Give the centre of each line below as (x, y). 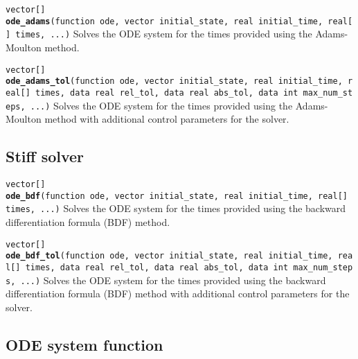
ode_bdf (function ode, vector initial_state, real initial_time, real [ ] (177, 196)
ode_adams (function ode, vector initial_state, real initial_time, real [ (179, 21)
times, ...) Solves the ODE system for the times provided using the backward (176, 208)
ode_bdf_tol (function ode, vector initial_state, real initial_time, (169, 256)
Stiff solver (45, 156)
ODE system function (84, 344)
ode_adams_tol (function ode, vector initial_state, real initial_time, (174, 81)
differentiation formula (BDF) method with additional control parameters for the (178, 294)
